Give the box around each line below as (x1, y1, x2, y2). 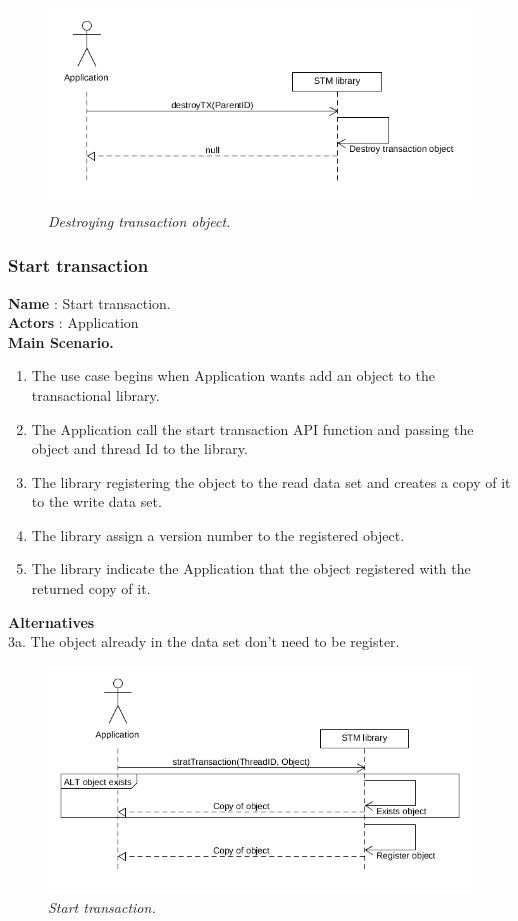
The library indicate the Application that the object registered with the (31, 558, 471, 579)
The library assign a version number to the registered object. (31, 524, 405, 545)
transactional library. (31, 384, 160, 405)
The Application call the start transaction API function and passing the (31, 418, 474, 439)
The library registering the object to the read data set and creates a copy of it (31, 471, 511, 492)
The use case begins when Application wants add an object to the (31, 365, 435, 386)
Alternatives (8, 611, 95, 632)
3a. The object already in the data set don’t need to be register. (8, 631, 400, 652)
